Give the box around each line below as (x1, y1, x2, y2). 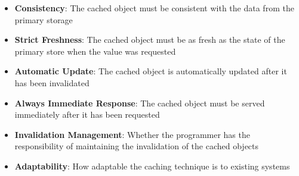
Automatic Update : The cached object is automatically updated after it (14, 65, 287, 77)
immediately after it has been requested (14, 108, 160, 121)
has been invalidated (14, 76, 90, 89)
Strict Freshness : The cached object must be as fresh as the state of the (14, 33, 285, 46)
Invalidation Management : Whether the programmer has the (14, 128, 250, 140)
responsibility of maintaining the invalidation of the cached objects (14, 140, 259, 152)
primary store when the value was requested (14, 45, 176, 57)
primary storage (14, 13, 73, 26)
